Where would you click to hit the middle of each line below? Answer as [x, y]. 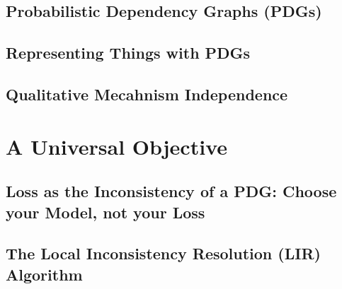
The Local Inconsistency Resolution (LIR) [163, 253]
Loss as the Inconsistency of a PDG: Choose [171, 191]
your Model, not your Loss [106, 212]
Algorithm [44, 274]
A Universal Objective [116, 146]
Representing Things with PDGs [128, 53]
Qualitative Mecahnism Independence [147, 94]
